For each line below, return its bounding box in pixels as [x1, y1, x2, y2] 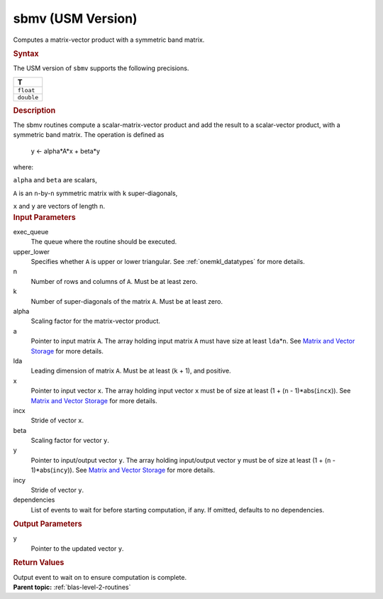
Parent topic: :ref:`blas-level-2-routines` [13, 583, 131, 591]
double [17, 93, 39, 101]
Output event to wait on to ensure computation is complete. [13, 573, 187, 581]
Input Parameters [13, 212, 76, 222]
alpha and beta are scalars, [13, 176, 97, 185]
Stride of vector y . [30, 486, 84, 495]
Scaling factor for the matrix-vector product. [30, 317, 161, 326]
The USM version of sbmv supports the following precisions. [13, 64, 189, 72]
